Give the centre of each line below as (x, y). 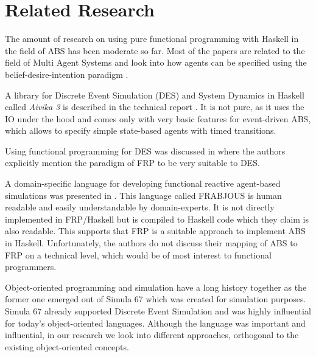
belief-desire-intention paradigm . (67, 74)
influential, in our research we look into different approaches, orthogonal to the (152, 335)
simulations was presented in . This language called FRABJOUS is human (143, 195)
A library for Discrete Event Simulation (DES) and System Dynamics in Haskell (155, 95)
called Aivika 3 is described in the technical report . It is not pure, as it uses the (155, 107)
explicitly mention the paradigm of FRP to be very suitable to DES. (132, 163)
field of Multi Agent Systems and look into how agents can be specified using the (156, 62)
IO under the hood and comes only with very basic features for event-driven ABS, (158, 118)
